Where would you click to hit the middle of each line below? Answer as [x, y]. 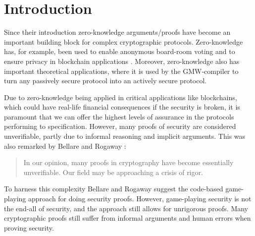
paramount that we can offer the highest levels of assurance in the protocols [119, 116]
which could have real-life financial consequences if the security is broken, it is [122, 107]
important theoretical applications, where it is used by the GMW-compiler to [121, 71]
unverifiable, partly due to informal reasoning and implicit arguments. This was [125, 136]
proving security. [29, 227]
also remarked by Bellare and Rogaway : [65, 146]
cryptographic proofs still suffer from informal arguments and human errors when [127, 218]
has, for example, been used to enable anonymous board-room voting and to [120, 51]
